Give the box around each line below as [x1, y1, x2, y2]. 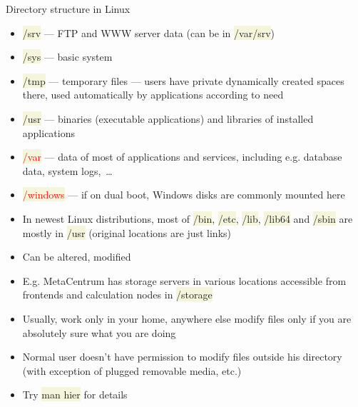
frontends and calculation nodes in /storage [22, 287, 213, 302]
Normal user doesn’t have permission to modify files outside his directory [22, 349, 342, 364]
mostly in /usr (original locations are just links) [22, 225, 232, 240]
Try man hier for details [22, 387, 128, 402]
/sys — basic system [22, 49, 113, 64]
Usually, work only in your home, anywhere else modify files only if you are [22, 311, 352, 326]
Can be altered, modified [22, 249, 131, 264]
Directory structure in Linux [6, 1, 131, 16]
